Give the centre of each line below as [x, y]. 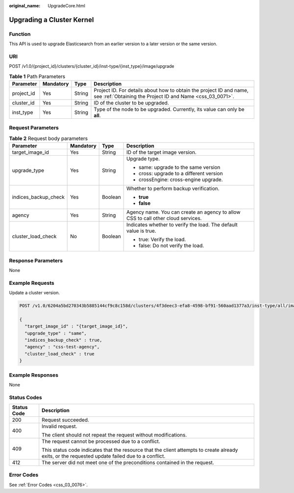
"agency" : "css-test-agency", [62, 347]
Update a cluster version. [35, 293]
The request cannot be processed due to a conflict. [101, 441]
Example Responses [34, 375]
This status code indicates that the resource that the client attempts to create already [140, 450]
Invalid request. [60, 426]
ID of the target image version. [162, 152]
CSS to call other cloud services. [164, 219]
